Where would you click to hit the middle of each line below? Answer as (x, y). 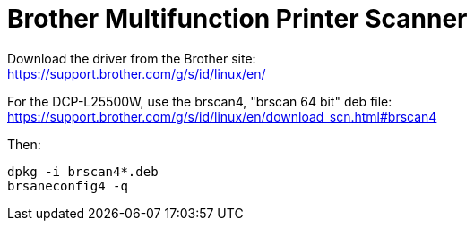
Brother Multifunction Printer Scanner (237, 19)
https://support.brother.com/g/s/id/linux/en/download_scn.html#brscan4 (222, 116)
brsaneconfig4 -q (68, 186)
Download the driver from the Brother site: (132, 58)
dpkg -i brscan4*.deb (83, 171)
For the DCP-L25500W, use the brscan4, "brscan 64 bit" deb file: (200, 101)
